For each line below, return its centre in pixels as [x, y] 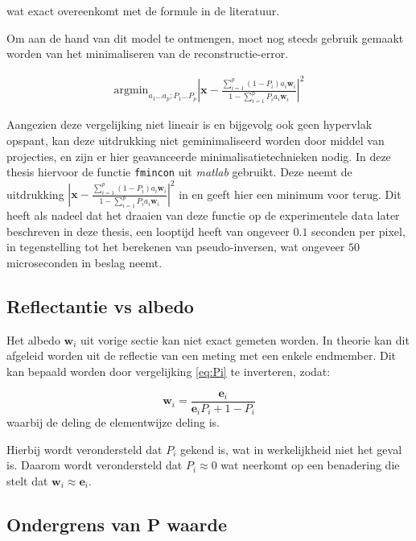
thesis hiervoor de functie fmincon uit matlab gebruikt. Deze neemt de [179, 172]
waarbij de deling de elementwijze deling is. [113, 422]
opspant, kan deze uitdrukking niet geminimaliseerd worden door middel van [196, 140]
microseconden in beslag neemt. [84, 263]
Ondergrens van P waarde [117, 524]
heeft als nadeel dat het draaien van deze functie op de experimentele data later [203, 215]
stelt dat [27, 480]
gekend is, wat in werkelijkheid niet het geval [291, 449]
